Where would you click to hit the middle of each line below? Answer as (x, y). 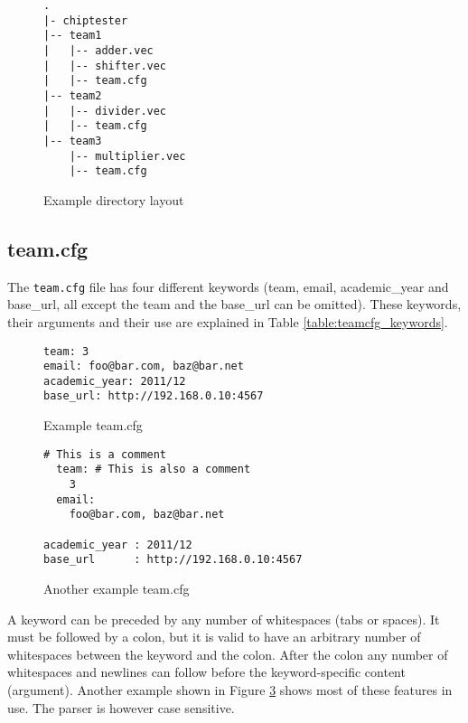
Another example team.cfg (117, 588)
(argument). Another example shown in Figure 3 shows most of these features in (230, 689)
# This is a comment (105, 454)
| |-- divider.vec (105, 111)
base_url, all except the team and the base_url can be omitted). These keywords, (234, 304)
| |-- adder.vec (98, 50)
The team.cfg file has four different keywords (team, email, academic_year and (228, 286)
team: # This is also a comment (154, 469)
